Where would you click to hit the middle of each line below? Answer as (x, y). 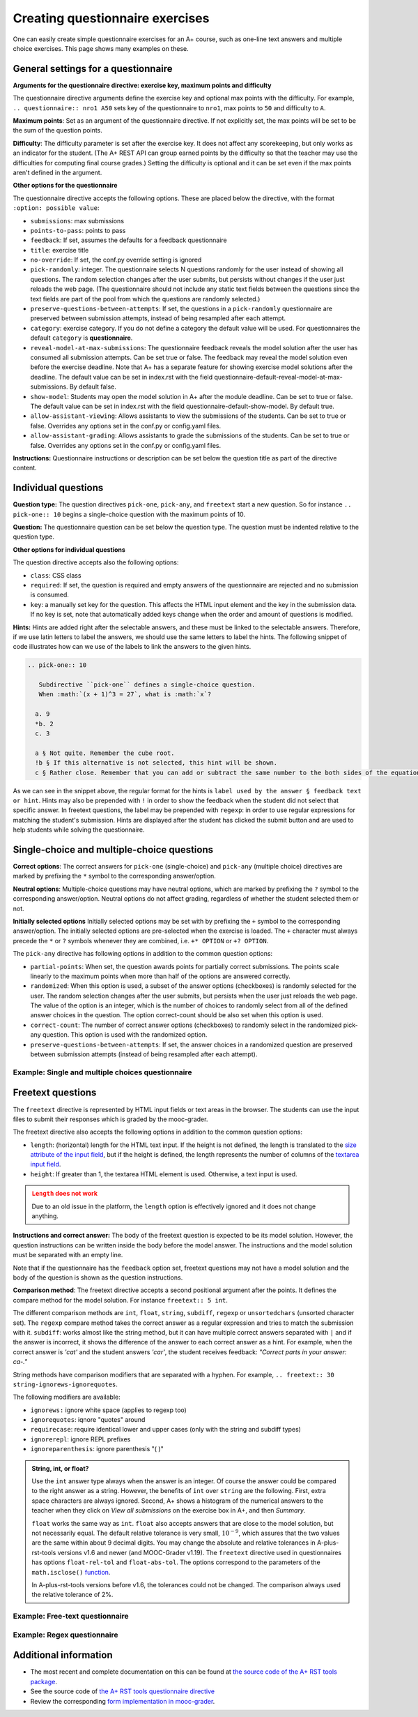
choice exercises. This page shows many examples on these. (101, 48)
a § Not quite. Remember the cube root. (105, 753)
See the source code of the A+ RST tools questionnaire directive (123, 1691)
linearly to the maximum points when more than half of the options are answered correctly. (160, 976)
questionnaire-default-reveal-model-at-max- (278, 377)
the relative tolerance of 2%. (72, 1595)
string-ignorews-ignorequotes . (65, 1384)
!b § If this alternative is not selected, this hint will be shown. (156, 763)
